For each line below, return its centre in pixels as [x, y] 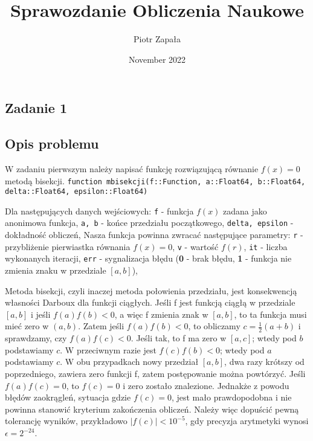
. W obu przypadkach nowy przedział [129, 362]
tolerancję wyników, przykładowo [66, 421]
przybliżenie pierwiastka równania [68, 246]
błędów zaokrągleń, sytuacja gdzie [68, 397]
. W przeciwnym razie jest [108, 349]
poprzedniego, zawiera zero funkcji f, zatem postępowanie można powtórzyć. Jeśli [155, 374]
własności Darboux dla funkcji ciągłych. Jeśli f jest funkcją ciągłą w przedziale [150, 302]
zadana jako [245, 211]
